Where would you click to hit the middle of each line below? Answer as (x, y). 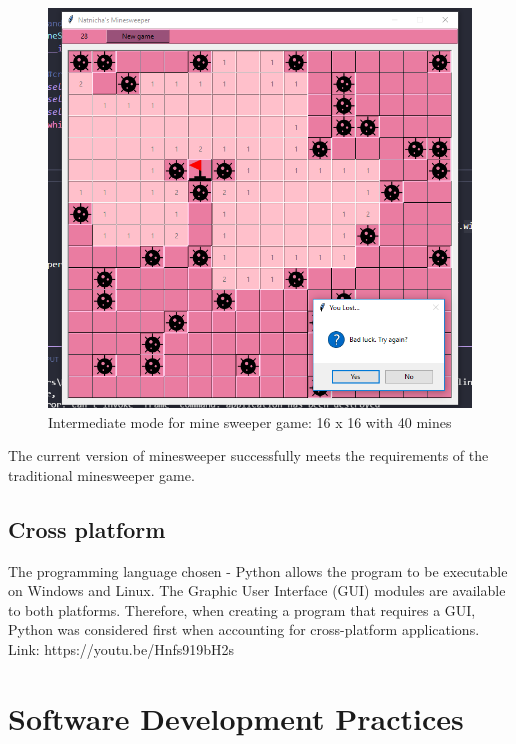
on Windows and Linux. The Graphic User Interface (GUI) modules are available (257, 590)
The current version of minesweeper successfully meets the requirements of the (248, 455)
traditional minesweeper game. (101, 474)
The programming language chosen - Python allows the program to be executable (258, 570)
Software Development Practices (236, 717)
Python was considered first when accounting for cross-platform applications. (244, 629)
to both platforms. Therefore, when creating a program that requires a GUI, (242, 609)
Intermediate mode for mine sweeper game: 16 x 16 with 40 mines (250, 421)
